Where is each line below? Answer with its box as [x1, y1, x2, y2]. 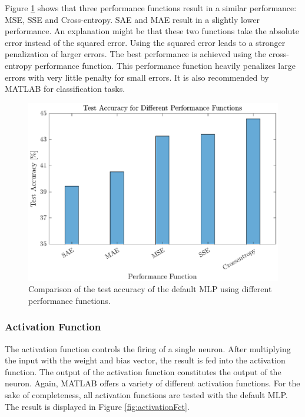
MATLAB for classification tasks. [5, 82, 125, 95]
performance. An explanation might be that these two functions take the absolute [5, 25, 300, 37]
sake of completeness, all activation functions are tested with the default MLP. [5, 388, 288, 401]
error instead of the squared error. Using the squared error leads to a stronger [5, 36, 286, 48]
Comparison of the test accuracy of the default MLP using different [28, 283, 272, 295]
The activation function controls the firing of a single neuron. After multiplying [5, 342, 291, 355]
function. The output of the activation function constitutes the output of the [5, 365, 281, 378]
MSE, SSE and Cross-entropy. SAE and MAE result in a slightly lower [5, 13, 260, 25]
